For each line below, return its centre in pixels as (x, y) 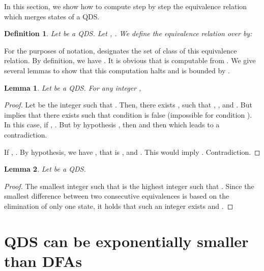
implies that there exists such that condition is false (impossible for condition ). (128, 114)
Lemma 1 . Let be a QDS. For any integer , (73, 87)
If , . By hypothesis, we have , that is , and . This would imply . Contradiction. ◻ (132, 152)
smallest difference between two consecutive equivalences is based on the (117, 196)
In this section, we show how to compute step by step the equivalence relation (126, 6)
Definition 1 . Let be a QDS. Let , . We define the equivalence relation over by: (128, 33)
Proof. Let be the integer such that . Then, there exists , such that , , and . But (128, 105)
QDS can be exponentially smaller (126, 241)
